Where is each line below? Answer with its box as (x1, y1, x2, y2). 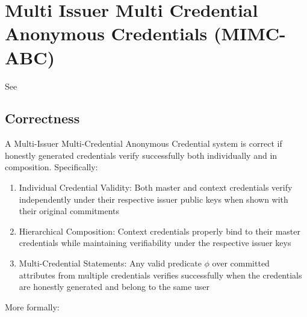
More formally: (5, 300, 60, 313)
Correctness (5, 109, 80, 128)
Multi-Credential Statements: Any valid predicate (19, 257, 202, 269)
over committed (212, 257, 270, 269)
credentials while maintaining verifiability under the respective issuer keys (19, 236, 291, 249)
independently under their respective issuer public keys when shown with (19, 192, 288, 205)
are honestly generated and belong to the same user (19, 280, 209, 293)
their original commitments (19, 205, 120, 217)
